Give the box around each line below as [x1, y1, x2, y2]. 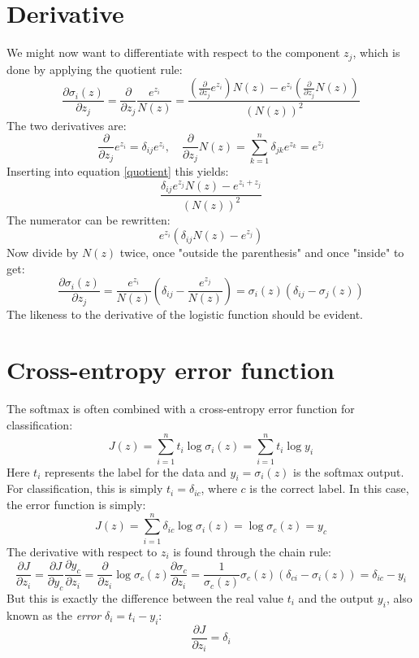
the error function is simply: [6, 496, 146, 513]
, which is [352, 44, 400, 61]
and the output [298, 590, 374, 607]
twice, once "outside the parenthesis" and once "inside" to [119, 244, 404, 261]
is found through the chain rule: [173, 543, 331, 560]
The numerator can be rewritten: [6, 211, 171, 228]
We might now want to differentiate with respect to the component [6, 44, 340, 61]
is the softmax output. [293, 463, 404, 480]
